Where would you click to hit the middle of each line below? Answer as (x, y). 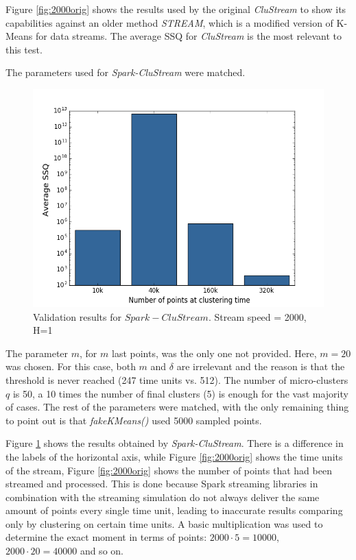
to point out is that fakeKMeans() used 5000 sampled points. (134, 420)
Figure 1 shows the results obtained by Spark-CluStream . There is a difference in (175, 443)
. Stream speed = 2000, (257, 316)
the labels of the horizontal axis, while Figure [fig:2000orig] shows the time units (174, 456)
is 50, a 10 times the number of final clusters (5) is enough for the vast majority (180, 393)
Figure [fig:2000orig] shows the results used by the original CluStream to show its (176, 9)
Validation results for (77, 316)
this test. (24, 49)
